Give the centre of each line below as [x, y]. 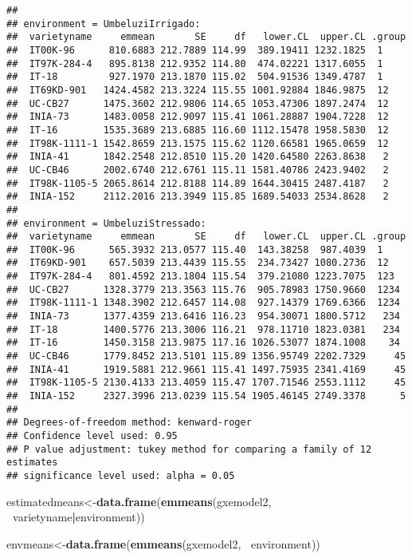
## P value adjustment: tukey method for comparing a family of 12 [189, 449]
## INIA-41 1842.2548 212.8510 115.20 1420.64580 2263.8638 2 [198, 157]
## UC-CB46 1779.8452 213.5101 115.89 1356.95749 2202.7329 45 [206, 356]
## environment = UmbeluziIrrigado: [104, 24]
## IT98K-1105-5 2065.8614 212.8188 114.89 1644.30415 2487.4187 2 [198, 183]
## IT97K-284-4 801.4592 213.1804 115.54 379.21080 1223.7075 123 [200, 277]
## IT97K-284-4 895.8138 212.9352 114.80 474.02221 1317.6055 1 [195, 63]
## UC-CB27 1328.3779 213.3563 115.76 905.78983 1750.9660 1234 [203, 289]
